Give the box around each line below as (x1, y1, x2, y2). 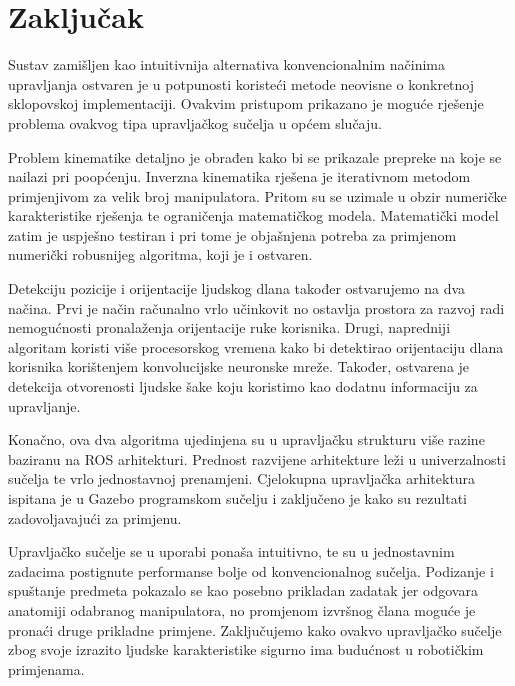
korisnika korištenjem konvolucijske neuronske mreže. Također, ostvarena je (8, 356, 470, 377)
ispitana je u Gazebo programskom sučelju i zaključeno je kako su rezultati (8, 488, 468, 508)
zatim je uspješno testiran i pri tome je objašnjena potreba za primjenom (8, 224, 457, 245)
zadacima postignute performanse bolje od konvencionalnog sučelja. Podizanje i (8, 560, 494, 581)
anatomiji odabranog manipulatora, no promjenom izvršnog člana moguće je (8, 599, 476, 620)
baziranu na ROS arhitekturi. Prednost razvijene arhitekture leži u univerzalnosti (8, 448, 506, 469)
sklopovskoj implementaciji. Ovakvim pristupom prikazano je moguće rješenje (8, 93, 484, 114)
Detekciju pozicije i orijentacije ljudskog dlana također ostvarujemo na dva (8, 278, 466, 299)
